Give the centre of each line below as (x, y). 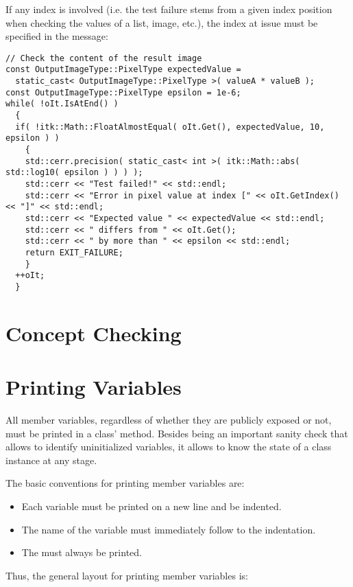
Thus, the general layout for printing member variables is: (127, 575)
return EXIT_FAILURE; (74, 252)
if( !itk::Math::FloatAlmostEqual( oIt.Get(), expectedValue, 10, (170, 127)
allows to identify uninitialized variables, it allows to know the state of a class (169, 447)
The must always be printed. (82, 552)
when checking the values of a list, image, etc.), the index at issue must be (162, 22)
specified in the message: (57, 36)
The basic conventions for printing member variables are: (125, 483)
